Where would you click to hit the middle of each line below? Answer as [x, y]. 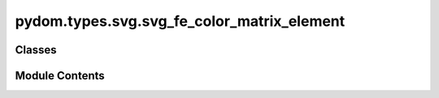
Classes [36, 50]
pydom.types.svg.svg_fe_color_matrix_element [180, 21]
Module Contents [60, 76]
